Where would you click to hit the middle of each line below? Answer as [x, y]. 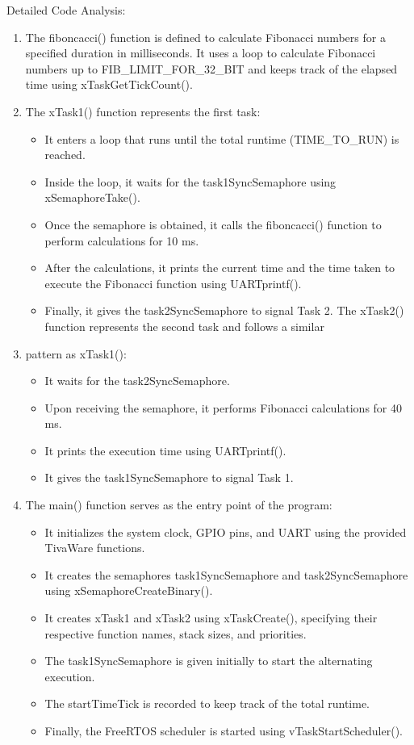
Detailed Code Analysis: [66, 10]
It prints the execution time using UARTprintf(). [165, 450]
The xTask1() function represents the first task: [143, 111]
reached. [65, 155]
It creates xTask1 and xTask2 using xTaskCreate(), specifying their [211, 618]
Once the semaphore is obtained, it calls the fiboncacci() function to [213, 224]
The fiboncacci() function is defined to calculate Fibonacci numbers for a [205, 37]
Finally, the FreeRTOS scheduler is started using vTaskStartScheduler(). [224, 730]
